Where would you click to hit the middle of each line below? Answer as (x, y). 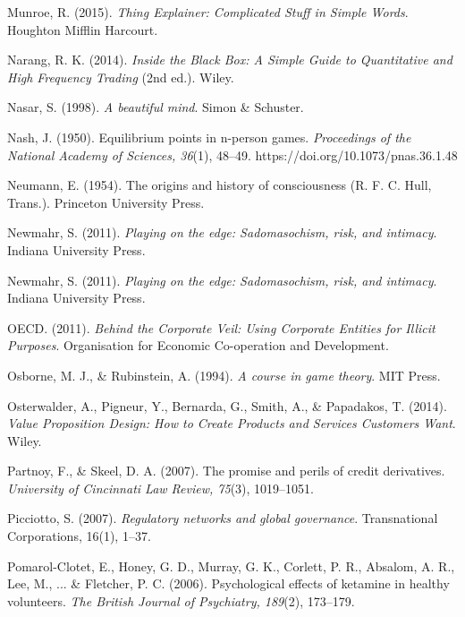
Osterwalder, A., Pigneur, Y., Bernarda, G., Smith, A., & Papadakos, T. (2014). (227, 405)
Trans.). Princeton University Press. (106, 202)
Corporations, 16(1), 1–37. (79, 536)
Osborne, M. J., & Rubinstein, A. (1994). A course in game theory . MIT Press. (224, 375)
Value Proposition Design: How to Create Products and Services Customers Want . (232, 423)
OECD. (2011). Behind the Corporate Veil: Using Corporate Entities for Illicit (221, 327)
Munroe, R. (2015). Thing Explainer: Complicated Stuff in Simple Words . (208, 12)
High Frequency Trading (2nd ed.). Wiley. (121, 77)
